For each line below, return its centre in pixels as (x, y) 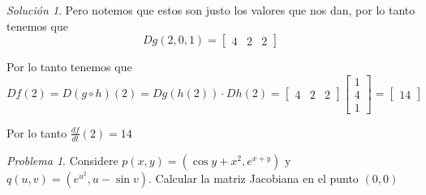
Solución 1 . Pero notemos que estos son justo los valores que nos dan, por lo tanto (211, 10)
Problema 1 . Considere (62, 160)
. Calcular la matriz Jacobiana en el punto (253, 178)
